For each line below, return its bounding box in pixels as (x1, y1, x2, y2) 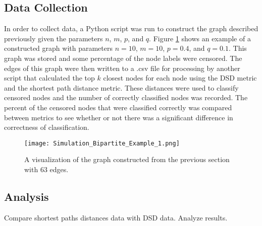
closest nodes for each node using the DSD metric (103, 72, 257, 83)
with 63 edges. (24, 164, 69, 174)
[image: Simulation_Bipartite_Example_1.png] (24, 139, 180, 147)
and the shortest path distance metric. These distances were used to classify (4, 82, 239, 93)
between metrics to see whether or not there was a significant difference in (4, 112, 233, 122)
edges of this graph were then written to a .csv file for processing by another (4, 62, 240, 73)
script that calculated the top (4, 72, 95, 83)
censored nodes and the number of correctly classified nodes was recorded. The (4, 92, 248, 103)
